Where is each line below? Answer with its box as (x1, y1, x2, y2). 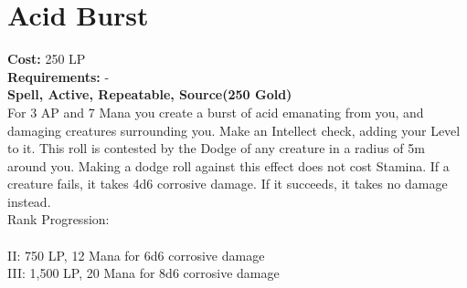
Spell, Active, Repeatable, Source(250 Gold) (7, 85, 292, 104)
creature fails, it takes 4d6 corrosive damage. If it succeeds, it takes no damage (7, 174, 448, 193)
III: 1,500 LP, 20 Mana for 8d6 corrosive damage (7, 263, 280, 283)
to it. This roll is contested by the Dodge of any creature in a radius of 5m (7, 139, 425, 158)
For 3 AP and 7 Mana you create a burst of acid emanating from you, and (7, 102, 424, 121)
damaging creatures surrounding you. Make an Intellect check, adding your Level (7, 120, 461, 139)
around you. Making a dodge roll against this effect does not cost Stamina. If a (7, 156, 450, 175)
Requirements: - (7, 67, 110, 86)
